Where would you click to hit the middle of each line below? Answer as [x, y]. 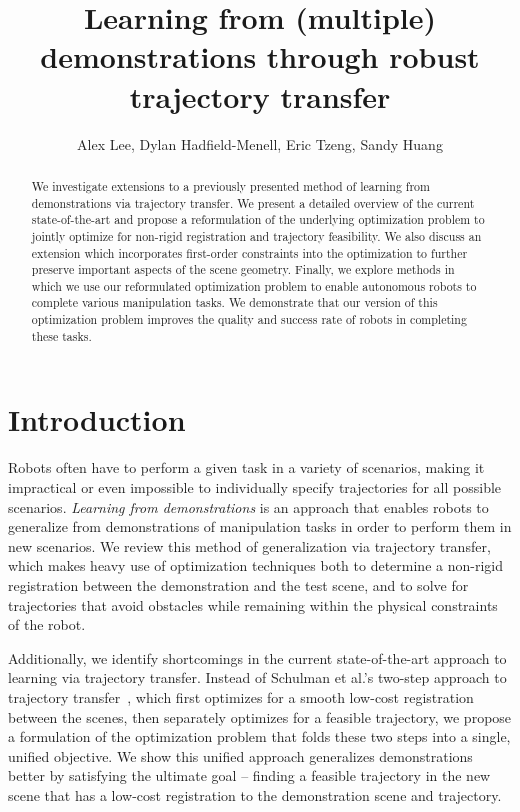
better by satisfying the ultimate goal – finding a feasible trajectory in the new [249, 775]
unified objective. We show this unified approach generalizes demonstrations [240, 755]
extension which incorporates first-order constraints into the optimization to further [249, 252]
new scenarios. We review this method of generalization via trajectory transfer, [249, 545]
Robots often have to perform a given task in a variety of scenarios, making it [246, 467]
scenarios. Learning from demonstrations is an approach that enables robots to [248, 506]
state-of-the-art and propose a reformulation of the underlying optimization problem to [258, 219]
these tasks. [61, 335]
